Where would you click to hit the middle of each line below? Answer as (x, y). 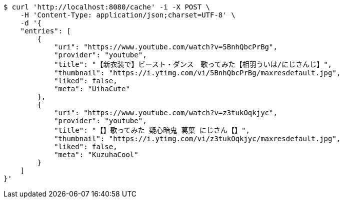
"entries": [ (45, 31)
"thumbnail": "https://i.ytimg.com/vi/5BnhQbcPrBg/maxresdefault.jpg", (197, 73)
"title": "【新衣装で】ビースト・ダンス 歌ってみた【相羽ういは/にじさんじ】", (193, 64)
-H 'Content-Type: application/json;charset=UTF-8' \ (128, 15)
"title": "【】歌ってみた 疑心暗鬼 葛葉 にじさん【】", (152, 130)
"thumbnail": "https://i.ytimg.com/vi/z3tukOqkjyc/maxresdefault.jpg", (197, 139)
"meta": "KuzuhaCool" (96, 155)
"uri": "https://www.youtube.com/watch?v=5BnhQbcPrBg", (166, 47)
